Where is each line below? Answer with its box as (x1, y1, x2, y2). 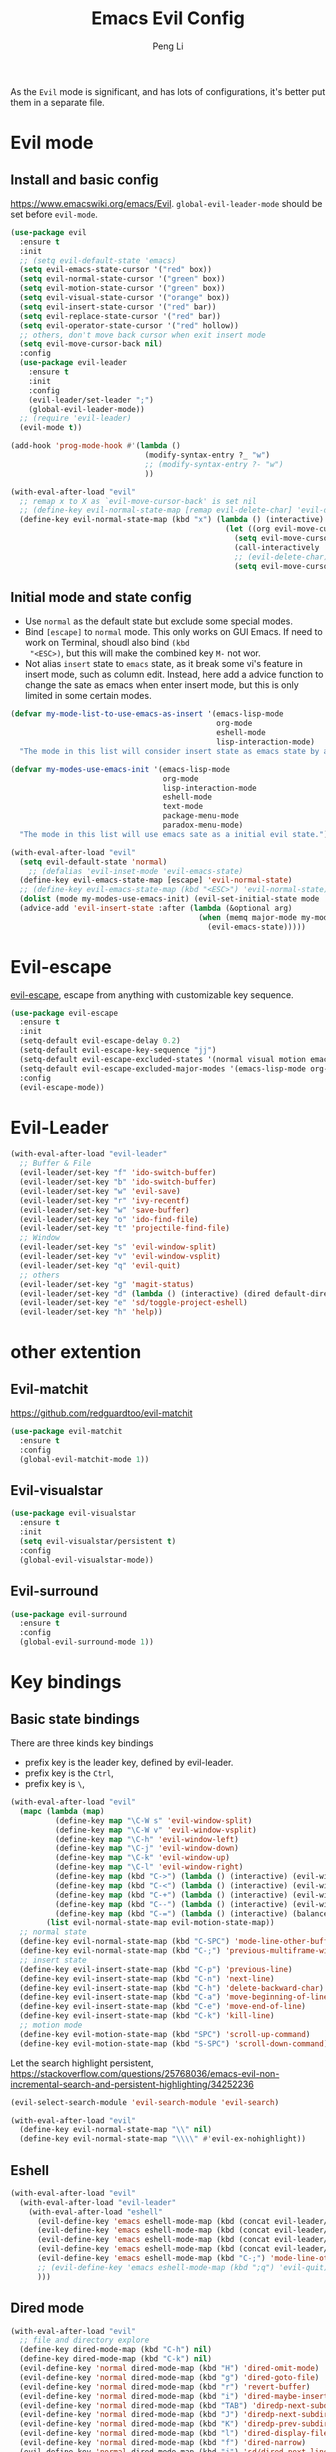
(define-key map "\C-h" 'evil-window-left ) (54, 1834, 240, 1844)
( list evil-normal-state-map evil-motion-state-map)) (46, 1918, 275, 1928)
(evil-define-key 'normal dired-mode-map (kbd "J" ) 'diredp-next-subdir (19, 2410, 329, 2420)
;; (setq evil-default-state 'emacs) (19, 255, 177, 266)
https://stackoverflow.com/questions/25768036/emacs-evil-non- (10, 2067, 280, 2079)
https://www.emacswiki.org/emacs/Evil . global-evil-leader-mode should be (10, 197, 323, 209)
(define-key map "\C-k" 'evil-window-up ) (54, 1853, 230, 1863)
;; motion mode (19, 2020, 83, 2030)
